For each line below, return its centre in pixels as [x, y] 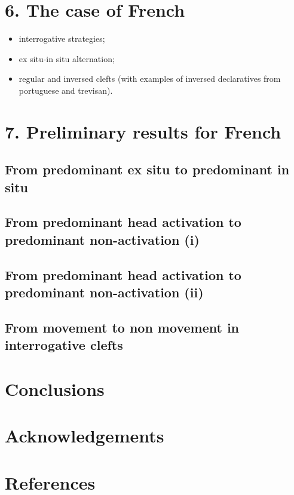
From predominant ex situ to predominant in [147, 169]
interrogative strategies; [62, 39]
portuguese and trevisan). [66, 90]
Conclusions [55, 388]
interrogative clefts [64, 345]
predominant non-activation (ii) [104, 292]
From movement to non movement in [122, 327]
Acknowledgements [85, 436]
